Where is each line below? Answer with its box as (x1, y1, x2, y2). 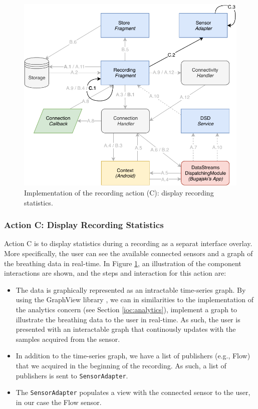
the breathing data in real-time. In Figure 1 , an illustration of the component (4, 258, 241, 268)
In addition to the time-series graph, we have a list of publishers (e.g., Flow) (16, 350, 250, 361)
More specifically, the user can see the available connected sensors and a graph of (4, 248, 253, 259)
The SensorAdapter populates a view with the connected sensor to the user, (16, 387, 250, 397)
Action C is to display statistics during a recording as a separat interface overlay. (4, 238, 252, 249)
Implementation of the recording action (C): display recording (24, 187, 214, 198)
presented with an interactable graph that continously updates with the (16, 324, 236, 334)
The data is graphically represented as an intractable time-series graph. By (16, 284, 246, 295)
